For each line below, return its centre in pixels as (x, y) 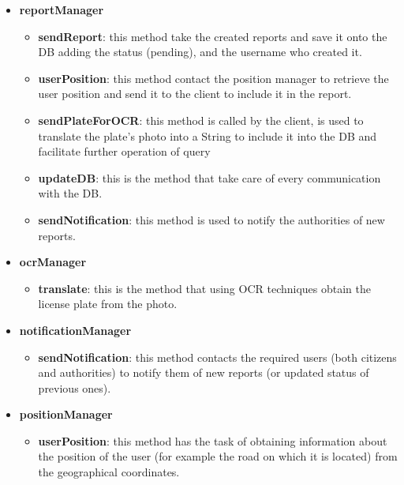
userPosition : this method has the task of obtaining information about (213, 440)
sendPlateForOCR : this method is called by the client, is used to (201, 120)
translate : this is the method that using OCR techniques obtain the (204, 288)
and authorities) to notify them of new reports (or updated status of (204, 372)
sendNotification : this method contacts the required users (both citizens (217, 357)
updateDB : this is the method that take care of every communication (209, 177)
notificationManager (75, 330)
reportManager (62, 9)
